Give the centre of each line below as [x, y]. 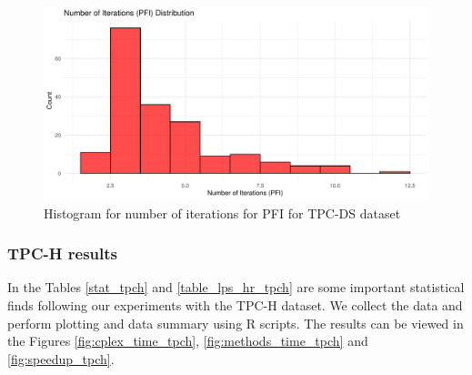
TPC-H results [63, 253]
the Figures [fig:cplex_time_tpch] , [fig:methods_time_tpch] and [188, 341]
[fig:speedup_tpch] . [61, 358]
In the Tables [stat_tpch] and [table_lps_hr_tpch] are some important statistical [236, 287]
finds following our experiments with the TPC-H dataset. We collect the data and [235, 305]
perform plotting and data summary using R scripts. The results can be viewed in [236, 323]
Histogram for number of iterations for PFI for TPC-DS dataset [222, 213]
